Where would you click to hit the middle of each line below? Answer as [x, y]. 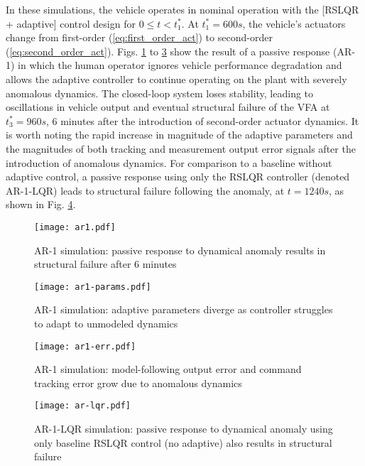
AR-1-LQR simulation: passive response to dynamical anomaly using [184, 429]
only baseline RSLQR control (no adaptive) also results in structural [183, 442]
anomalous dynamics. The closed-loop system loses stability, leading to [160, 93]
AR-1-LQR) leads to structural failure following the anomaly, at [145, 190]
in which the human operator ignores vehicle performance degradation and [180, 65]
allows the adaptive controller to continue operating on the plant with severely [176, 78]
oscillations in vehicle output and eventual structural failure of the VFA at [168, 107]
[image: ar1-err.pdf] [85, 346]
